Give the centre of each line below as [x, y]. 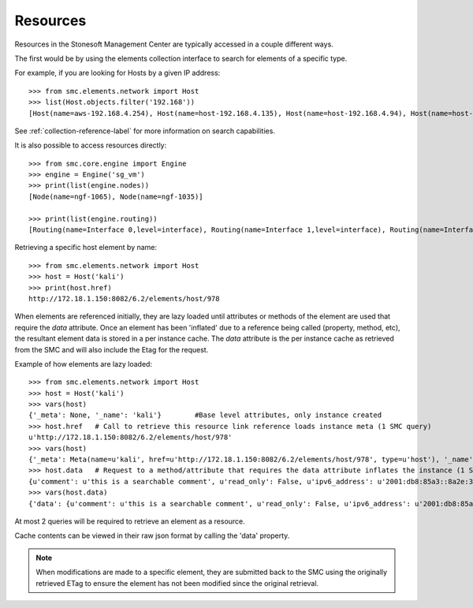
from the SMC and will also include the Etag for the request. [112, 349]
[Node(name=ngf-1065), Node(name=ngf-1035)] [116, 196]
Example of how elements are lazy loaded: [84, 364]
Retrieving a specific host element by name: [86, 248]
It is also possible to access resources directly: [91, 145]
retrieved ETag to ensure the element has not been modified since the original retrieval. [177, 583]
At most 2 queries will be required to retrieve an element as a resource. [130, 521]
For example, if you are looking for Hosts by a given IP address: [117, 73]
